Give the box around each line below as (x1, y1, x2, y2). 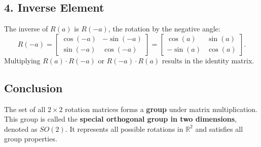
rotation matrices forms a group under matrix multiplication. (65, 103, 257, 114)
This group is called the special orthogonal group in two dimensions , (4, 114, 237, 124)
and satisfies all (195, 123, 243, 134)
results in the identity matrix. (162, 55, 254, 65)
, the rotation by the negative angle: (108, 23, 220, 34)
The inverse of (4, 23, 48, 34)
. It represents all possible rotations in (65, 123, 183, 134)
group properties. (4, 133, 57, 144)
